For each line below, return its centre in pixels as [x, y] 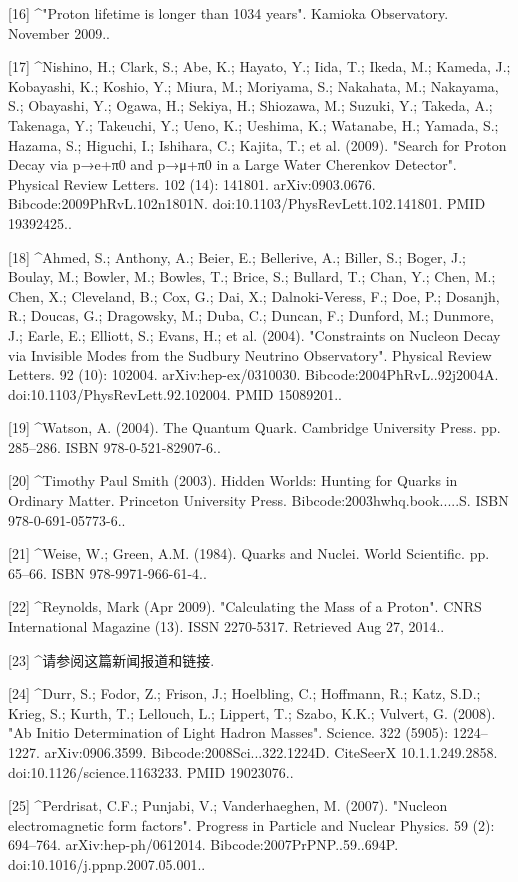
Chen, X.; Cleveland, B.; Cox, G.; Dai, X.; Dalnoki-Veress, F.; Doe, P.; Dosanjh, [254, 295]
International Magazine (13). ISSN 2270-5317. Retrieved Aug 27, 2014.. [226, 626]
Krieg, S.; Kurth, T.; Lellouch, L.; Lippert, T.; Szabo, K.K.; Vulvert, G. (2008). [252, 712]
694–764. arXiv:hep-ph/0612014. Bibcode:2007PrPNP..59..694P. [203, 844]
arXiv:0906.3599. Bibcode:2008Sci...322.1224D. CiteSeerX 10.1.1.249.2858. [271, 752]
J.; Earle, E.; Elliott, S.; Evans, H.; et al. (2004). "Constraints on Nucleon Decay [254, 334]
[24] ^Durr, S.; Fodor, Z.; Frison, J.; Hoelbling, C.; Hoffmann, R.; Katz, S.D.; [244, 693]
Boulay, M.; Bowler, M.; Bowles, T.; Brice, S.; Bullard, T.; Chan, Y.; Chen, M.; [252, 276]
